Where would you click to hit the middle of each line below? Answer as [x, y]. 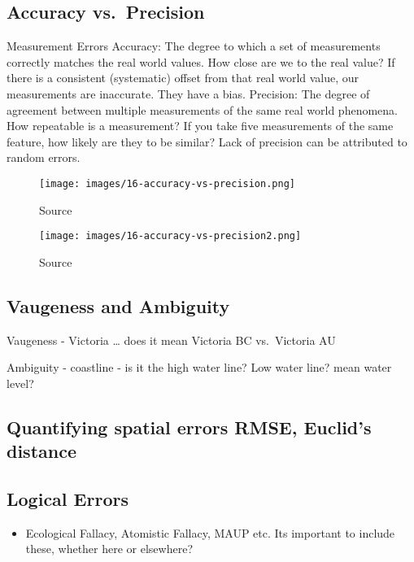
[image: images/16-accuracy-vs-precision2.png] [170, 236]
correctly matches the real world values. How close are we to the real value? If [201, 61]
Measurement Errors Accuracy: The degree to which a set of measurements [194, 46]
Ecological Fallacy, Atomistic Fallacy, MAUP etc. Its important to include [210, 532]
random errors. [44, 157]
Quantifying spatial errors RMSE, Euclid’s [189, 427]
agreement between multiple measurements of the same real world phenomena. [202, 109]
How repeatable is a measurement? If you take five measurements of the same [200, 126]
